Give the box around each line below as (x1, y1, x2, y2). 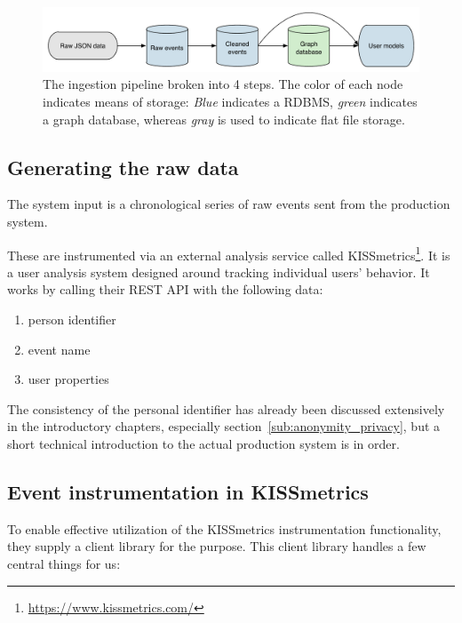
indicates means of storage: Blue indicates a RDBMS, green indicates (43, 92, 418, 111)
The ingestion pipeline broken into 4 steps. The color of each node (43, 75, 403, 93)
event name (28, 339, 91, 358)
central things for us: (7, 555, 121, 573)
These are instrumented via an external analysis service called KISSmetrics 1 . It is (7, 243, 450, 264)
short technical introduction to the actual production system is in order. (7, 435, 400, 453)
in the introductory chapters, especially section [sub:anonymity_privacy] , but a (7, 417, 441, 435)
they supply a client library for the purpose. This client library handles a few (7, 537, 426, 555)
